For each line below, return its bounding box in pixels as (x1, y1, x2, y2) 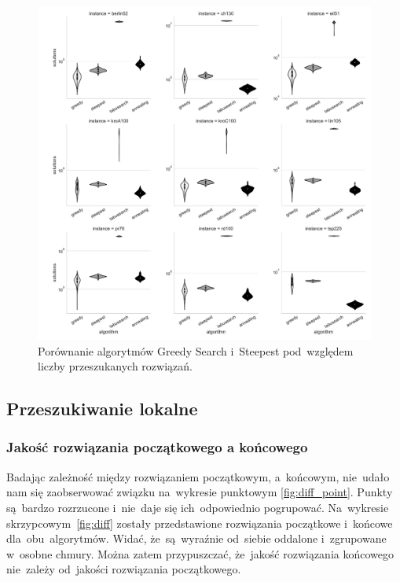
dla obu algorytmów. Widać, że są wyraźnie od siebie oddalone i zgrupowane (6, 530, 387, 547)
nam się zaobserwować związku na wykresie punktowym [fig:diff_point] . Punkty (6, 484, 393, 500)
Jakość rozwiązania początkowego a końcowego (6, 437, 308, 457)
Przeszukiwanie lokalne (6, 396, 198, 421)
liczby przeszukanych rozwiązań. (38, 358, 193, 374)
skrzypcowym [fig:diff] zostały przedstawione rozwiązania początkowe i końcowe (6, 514, 393, 531)
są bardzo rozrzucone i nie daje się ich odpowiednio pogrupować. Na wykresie (6, 499, 389, 515)
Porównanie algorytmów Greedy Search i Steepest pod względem (38, 342, 354, 359)
